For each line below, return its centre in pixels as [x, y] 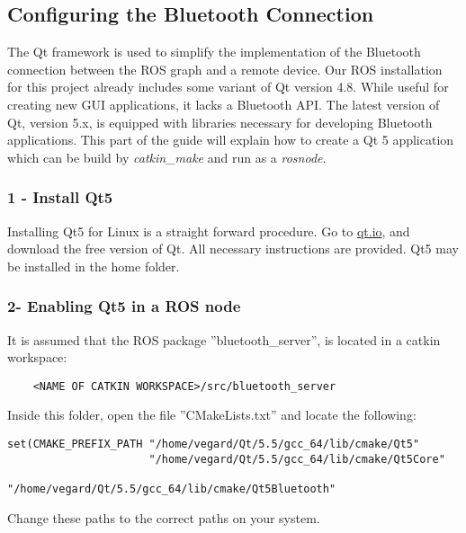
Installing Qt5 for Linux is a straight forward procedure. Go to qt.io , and [209, 231]
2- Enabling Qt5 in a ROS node [124, 306]
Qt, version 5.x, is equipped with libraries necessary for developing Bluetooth [220, 122]
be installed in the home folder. [94, 266]
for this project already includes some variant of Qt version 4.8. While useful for [228, 87]
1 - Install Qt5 [60, 197]
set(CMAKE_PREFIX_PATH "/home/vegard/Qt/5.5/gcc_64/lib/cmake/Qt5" [214, 444]
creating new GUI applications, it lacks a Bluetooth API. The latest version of [224, 104]
